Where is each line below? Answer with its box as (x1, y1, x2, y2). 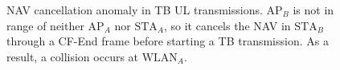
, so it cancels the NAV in (163, 17, 291, 33)
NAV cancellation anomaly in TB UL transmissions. (6, 2, 263, 17)
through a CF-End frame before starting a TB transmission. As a (6, 33, 329, 49)
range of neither (6, 17, 84, 33)
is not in (293, 2, 334, 17)
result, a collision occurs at (6, 48, 139, 64)
